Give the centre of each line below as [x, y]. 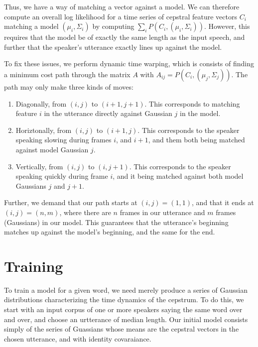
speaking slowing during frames [64, 140]
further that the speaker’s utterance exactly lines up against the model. [113, 47]
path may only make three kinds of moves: [69, 86]
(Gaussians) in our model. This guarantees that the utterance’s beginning [116, 222]
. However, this [227, 26]
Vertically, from [39, 166]
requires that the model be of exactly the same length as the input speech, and [125, 37]
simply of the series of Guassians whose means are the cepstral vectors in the [122, 329]
